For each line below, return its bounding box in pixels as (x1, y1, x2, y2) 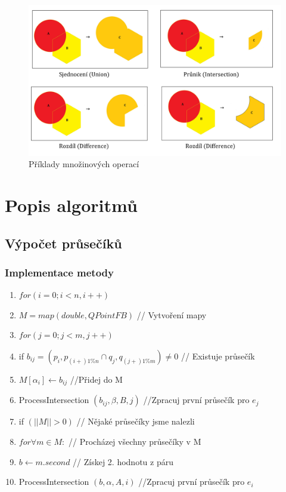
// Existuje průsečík (181, 349, 255, 362)
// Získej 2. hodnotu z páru (73, 455, 173, 468)
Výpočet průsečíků (5, 233, 122, 252)
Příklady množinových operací (29, 158, 139, 170)
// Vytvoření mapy (136, 308, 207, 321)
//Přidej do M (70, 373, 123, 385)
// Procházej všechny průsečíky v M (69, 435, 201, 447)
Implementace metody (5, 265, 114, 279)
